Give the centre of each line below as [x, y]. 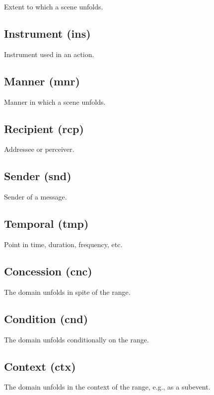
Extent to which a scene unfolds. [54, 6]
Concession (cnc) [48, 271]
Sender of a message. [36, 197]
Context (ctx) [40, 366]
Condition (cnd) [46, 318]
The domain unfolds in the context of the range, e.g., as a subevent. [107, 387]
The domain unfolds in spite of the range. [67, 292]
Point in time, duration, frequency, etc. [63, 244]
